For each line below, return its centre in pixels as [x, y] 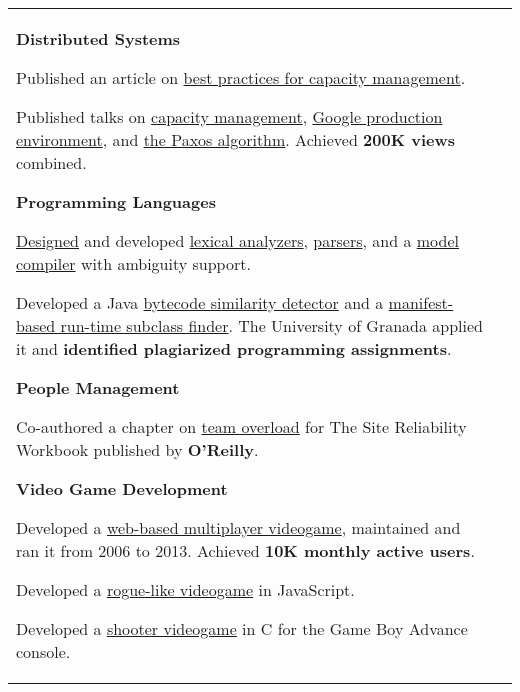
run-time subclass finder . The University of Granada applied [271, 325]
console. [43, 651]
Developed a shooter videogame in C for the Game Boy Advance [242, 628]
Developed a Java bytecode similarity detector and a [200, 302]
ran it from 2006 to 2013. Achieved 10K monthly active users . [245, 550]
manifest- [421, 302]
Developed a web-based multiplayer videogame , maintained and [238, 527]
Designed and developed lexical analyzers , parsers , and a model [237, 240]
